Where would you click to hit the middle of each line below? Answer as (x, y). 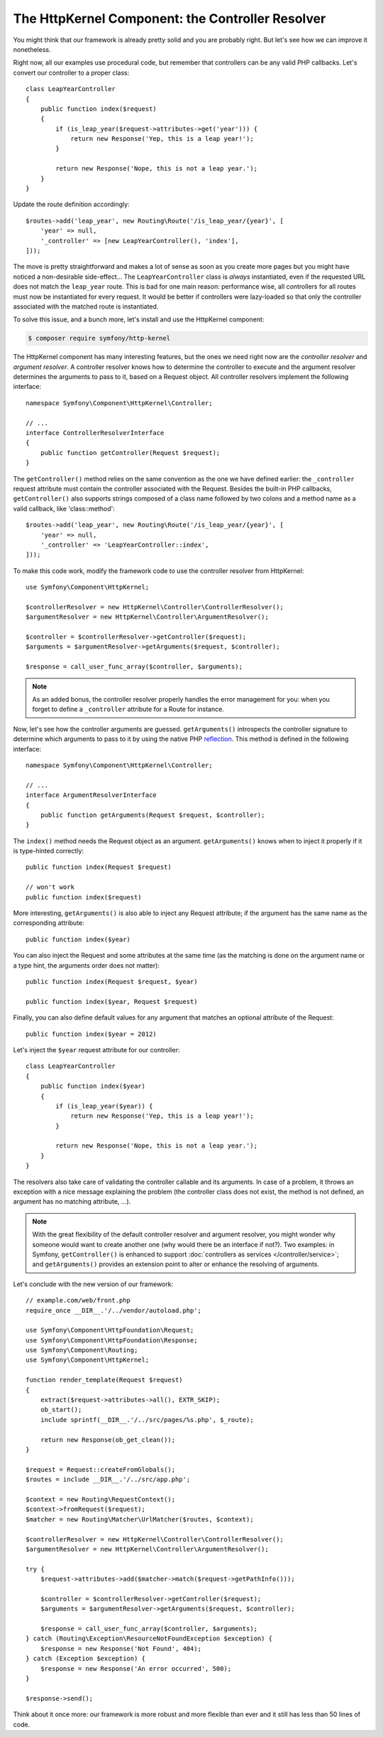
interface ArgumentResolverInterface (91, 795)
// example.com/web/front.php (78, 1300)
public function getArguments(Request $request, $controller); (152, 815)
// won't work (50, 887)
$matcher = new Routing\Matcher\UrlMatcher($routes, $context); (140, 1519)
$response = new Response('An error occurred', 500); (136, 1668)
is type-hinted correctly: (49, 851)
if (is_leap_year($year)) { (104, 1106)
